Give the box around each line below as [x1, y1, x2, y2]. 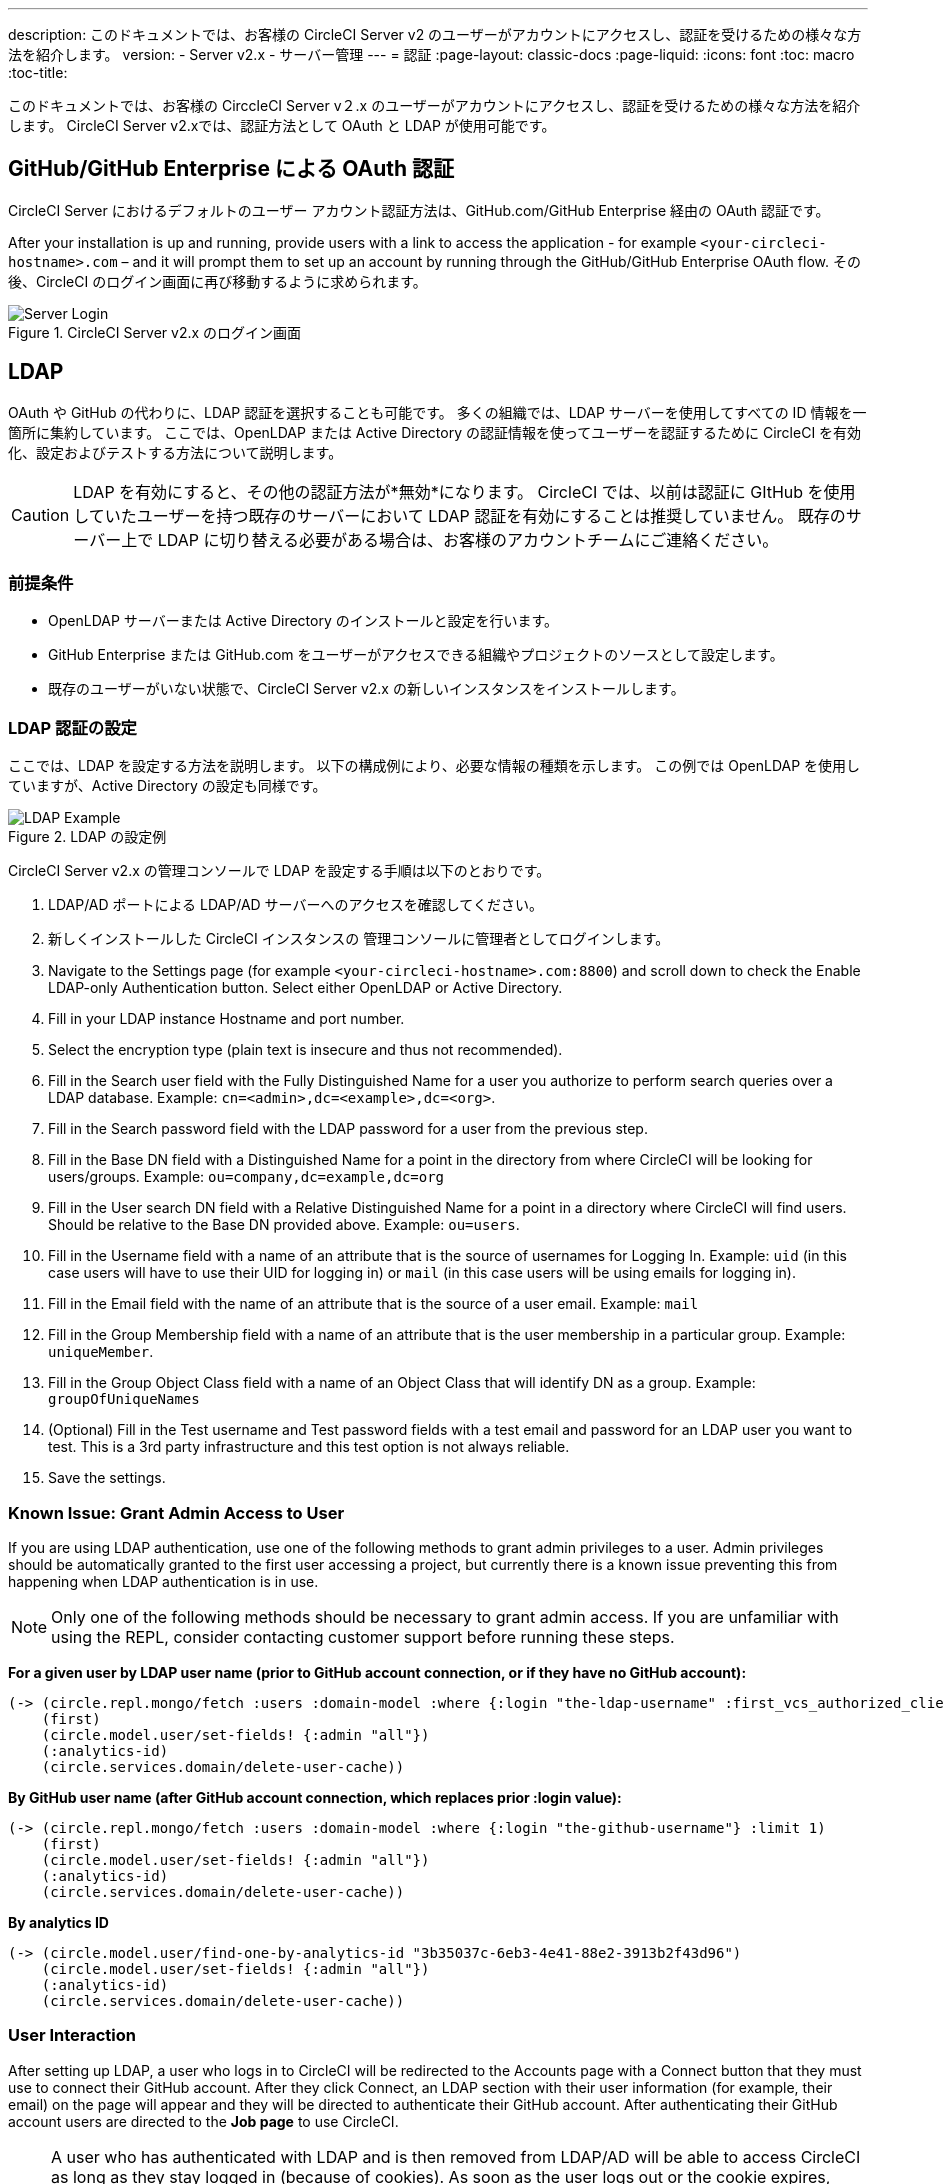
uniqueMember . [48, 1343, 154, 1361]
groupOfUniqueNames [48, 1391, 200, 1408]
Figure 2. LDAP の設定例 [8, 828, 167, 846]
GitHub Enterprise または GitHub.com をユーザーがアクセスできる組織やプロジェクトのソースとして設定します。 [48, 646, 784, 664]
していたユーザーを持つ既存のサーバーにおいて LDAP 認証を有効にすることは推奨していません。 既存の [73, 505, 846, 526]
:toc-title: [8, 64, 68, 81]
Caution [11, 504, 70, 525]
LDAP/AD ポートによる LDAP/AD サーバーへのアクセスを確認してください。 [48, 896, 543, 914]
